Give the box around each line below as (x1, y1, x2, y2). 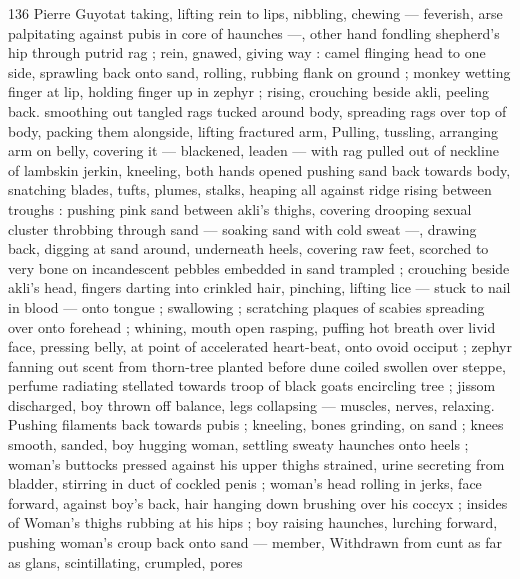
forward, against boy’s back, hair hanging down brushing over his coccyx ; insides (8, 492, 508, 513)
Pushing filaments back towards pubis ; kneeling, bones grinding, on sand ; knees (8, 414, 504, 435)
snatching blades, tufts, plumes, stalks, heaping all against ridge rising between (8, 179, 492, 200)
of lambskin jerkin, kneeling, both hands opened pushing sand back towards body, (8, 159, 511, 180)
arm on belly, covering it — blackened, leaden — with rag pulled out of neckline (8, 140, 499, 161)
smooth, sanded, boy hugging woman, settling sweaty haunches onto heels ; (8, 434, 469, 455)
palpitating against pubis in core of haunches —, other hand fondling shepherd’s (8, 22, 500, 43)
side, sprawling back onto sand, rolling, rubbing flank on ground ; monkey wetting (8, 61, 511, 82)
